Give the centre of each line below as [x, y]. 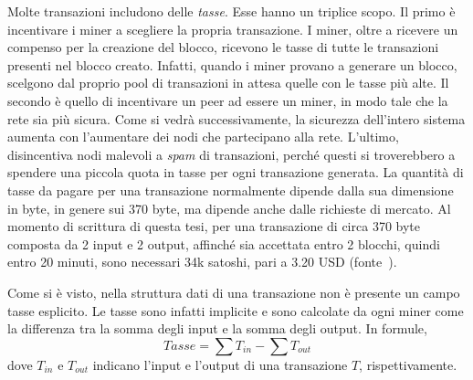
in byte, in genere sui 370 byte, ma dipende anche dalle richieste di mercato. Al [229, 208]
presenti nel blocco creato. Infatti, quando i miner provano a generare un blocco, [232, 64]
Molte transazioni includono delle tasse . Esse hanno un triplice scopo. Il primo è [231, 11]
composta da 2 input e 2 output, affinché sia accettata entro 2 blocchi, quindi [224, 243]
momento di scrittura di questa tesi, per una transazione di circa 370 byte [214, 226]
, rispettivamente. [408, 364]
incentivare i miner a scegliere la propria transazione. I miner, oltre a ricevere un [233, 29]
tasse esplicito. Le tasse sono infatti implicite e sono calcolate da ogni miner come [236, 310]
